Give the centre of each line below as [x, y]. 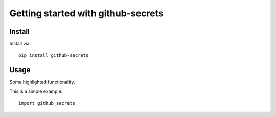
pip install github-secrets [54, 55]
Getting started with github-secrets [86, 13]
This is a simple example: [36, 91]
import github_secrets [47, 103]
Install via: [20, 44]
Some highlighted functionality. [42, 82]
